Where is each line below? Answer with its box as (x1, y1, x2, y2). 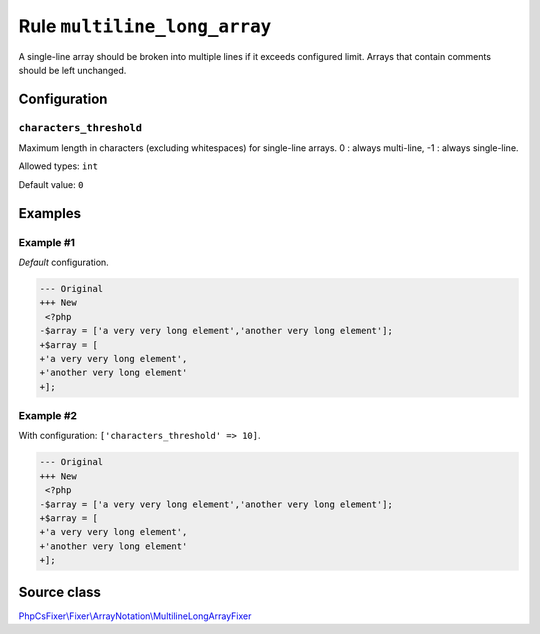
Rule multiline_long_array (18, 15, 272, 37)
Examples (18, 205, 82, 222)
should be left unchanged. (18, 64, 127, 76)
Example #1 (18, 235, 75, 249)
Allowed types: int (18, 160, 99, 172)
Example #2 (18, 409, 78, 423)
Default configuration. (18, 256, 109, 269)
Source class (18, 583, 102, 600)
